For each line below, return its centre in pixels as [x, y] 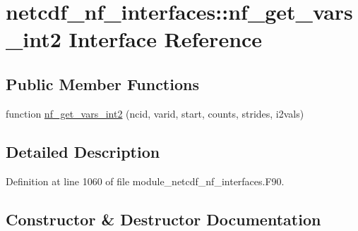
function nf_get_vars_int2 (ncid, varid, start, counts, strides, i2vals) [155, 113]
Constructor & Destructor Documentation [163, 219]
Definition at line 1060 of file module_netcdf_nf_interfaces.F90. [145, 181]
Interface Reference [166, 39]
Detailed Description [83, 151]
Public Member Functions [102, 83]
